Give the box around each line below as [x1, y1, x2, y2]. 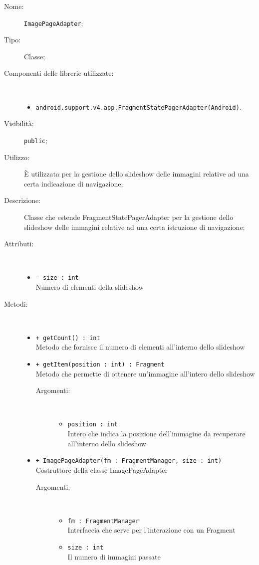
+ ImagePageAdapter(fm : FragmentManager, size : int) [35, 457, 222, 465]
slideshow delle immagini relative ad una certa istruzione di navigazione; [24, 221, 245, 232]
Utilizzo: [4, 152, 29, 162]
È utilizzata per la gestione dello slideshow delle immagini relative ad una [24, 169, 249, 179]
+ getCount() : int [35, 334, 100, 342]
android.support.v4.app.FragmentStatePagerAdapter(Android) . [35, 101, 242, 112]
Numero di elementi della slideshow [35, 281, 144, 292]
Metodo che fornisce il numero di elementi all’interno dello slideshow [35, 342, 245, 352]
